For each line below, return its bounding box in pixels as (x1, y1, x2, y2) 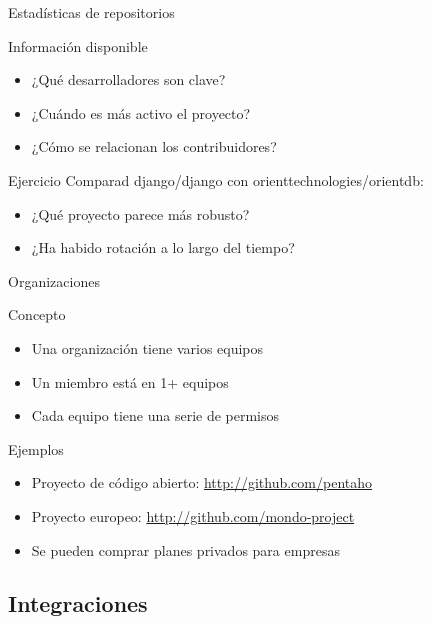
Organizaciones (8, 270, 100, 291)
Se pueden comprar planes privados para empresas (31, 539, 340, 560)
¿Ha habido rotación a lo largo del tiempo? (31, 237, 295, 258)
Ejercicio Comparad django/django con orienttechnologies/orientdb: (8, 169, 424, 190)
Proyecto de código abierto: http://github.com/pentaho (31, 472, 373, 493)
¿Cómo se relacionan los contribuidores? (31, 136, 277, 157)
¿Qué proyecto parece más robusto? (31, 203, 250, 224)
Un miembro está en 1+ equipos (31, 371, 229, 392)
